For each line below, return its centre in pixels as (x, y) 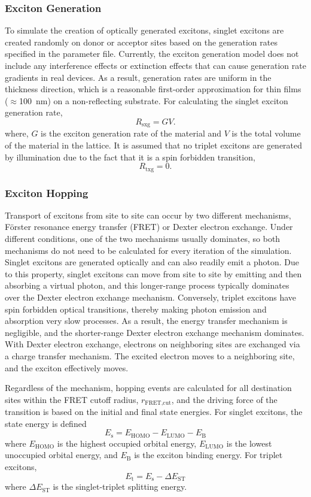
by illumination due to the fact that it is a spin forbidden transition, (130, 157)
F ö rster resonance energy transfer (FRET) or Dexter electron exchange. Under (149, 227)
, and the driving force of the (224, 399)
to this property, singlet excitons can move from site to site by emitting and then (153, 273)
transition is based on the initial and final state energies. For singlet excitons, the (154, 412)
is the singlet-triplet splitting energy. (120, 487)
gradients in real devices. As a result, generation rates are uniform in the (138, 77)
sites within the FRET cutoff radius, (72, 399)
